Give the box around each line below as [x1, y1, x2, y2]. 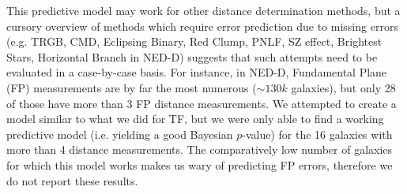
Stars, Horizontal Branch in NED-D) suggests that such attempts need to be [6, 48, 378, 65]
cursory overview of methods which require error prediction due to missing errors [6, 17, 398, 34]
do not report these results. [6, 172, 138, 188]
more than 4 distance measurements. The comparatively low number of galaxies [6, 141, 393, 158]
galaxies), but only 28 [291, 79, 396, 95]
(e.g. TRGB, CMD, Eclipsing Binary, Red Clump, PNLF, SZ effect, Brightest [6, 33, 383, 50]
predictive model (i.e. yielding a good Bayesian [6, 125, 233, 142]
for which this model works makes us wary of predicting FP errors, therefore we [6, 156, 393, 173]
